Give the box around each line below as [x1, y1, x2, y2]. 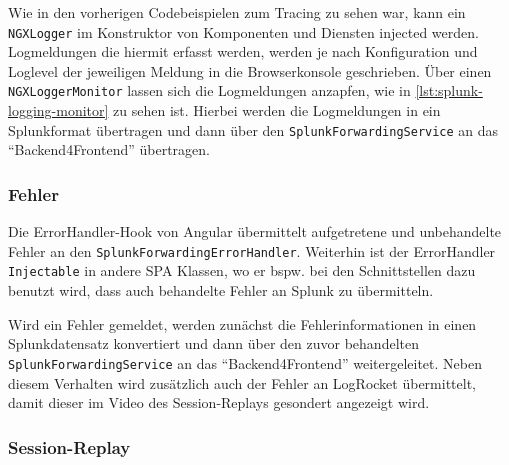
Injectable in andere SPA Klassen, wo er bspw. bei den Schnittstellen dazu [8, 260, 476, 281]
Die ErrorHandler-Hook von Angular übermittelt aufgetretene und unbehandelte [8, 221, 502, 242]
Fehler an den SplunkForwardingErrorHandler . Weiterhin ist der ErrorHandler [8, 240, 496, 261]
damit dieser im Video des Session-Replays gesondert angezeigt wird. [8, 392, 430, 413]
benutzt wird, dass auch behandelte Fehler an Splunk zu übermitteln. [8, 280, 434, 301]
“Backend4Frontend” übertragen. [8, 139, 210, 160]
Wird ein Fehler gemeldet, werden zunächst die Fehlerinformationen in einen [8, 313, 477, 334]
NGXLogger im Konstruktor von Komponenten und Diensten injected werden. [8, 21, 479, 42]
